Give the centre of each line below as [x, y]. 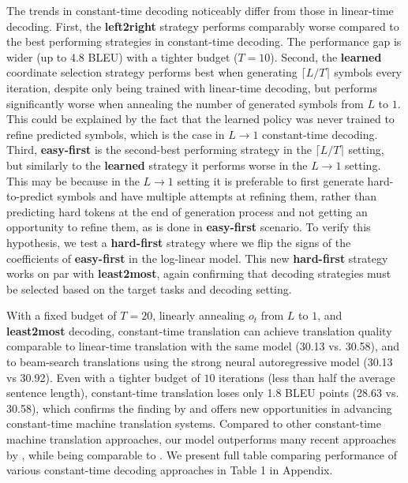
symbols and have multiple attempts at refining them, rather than [217, 196]
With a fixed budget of [62, 315]
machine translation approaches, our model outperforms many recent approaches [202, 439]
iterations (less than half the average [307, 377]
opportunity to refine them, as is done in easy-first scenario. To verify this [189, 227]
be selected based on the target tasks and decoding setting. [149, 288]
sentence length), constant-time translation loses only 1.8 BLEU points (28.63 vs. [203, 393]
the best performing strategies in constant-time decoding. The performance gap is [204, 41]
